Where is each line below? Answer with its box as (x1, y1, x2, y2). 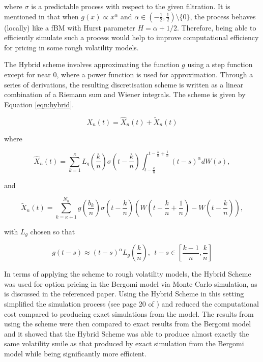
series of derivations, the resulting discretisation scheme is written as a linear (4, 79, 244, 89)
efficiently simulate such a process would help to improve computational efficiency (4, 32, 259, 43)
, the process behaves (190, 11, 256, 21)
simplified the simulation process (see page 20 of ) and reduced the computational (4, 298, 259, 309)
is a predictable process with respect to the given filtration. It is (31, 1, 230, 11)
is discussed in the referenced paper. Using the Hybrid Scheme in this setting (4, 288, 244, 299)
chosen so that (30, 226, 75, 236)
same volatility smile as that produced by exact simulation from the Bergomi (4, 338, 244, 349)
